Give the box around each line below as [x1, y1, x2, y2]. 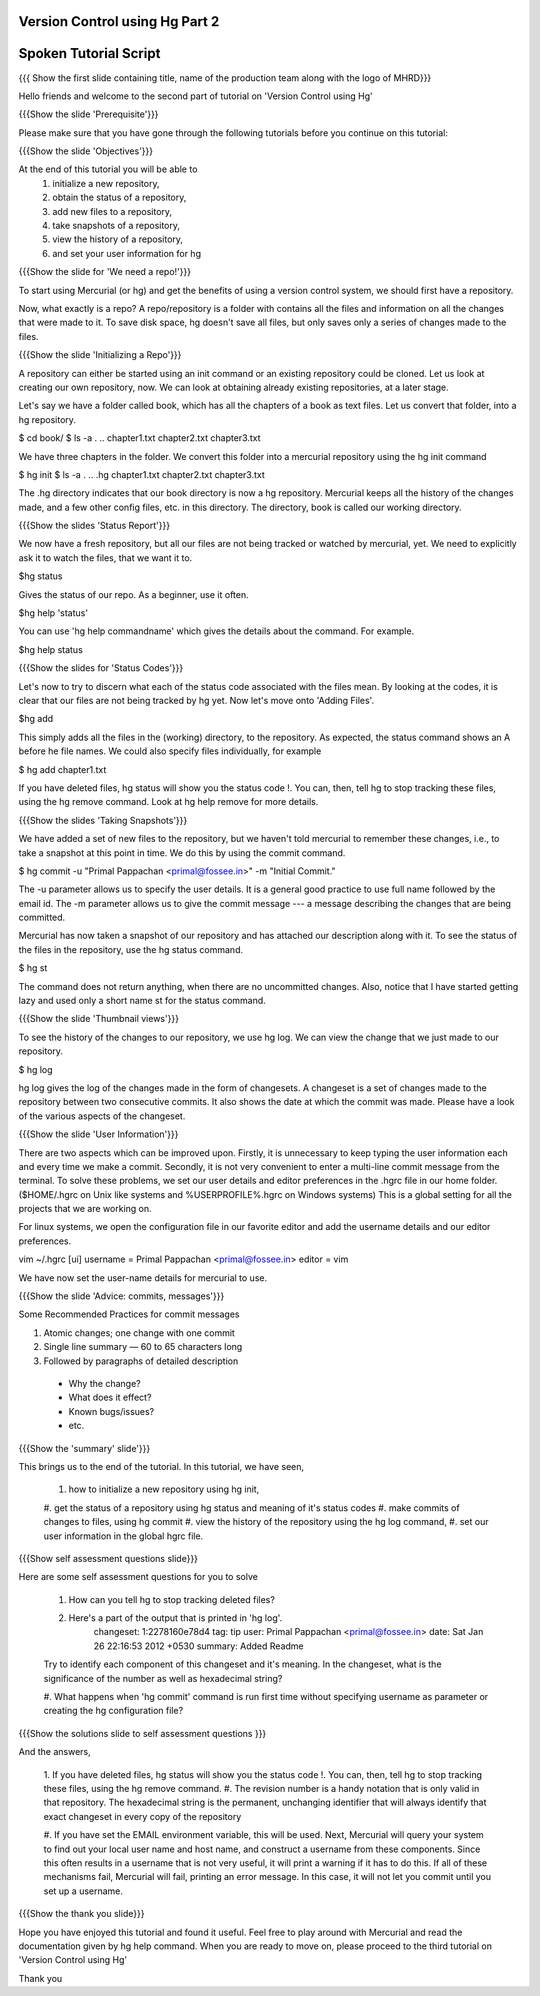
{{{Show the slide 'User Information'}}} [18, 1128, 179, 1140]
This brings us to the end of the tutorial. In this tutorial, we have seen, [18, 1460, 305, 1472]
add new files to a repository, [52, 205, 173, 217]
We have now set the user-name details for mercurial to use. [18, 1271, 268, 1284]
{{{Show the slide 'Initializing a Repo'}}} [18, 349, 182, 361]
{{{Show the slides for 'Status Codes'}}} [18, 662, 184, 674]
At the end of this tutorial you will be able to [18, 163, 198, 175]
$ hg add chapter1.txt [18, 763, 107, 775]
